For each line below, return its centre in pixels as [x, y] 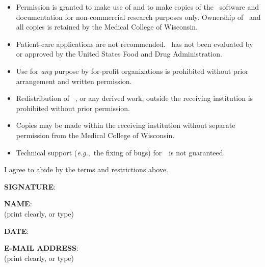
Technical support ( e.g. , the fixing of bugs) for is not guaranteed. [121, 152]
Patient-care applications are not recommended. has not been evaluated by [135, 44]
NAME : [18, 204]
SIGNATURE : [30, 186]
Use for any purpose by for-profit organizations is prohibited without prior [132, 71]
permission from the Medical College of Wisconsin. [95, 135]
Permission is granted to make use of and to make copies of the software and [138, 7]
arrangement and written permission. [74, 81]
